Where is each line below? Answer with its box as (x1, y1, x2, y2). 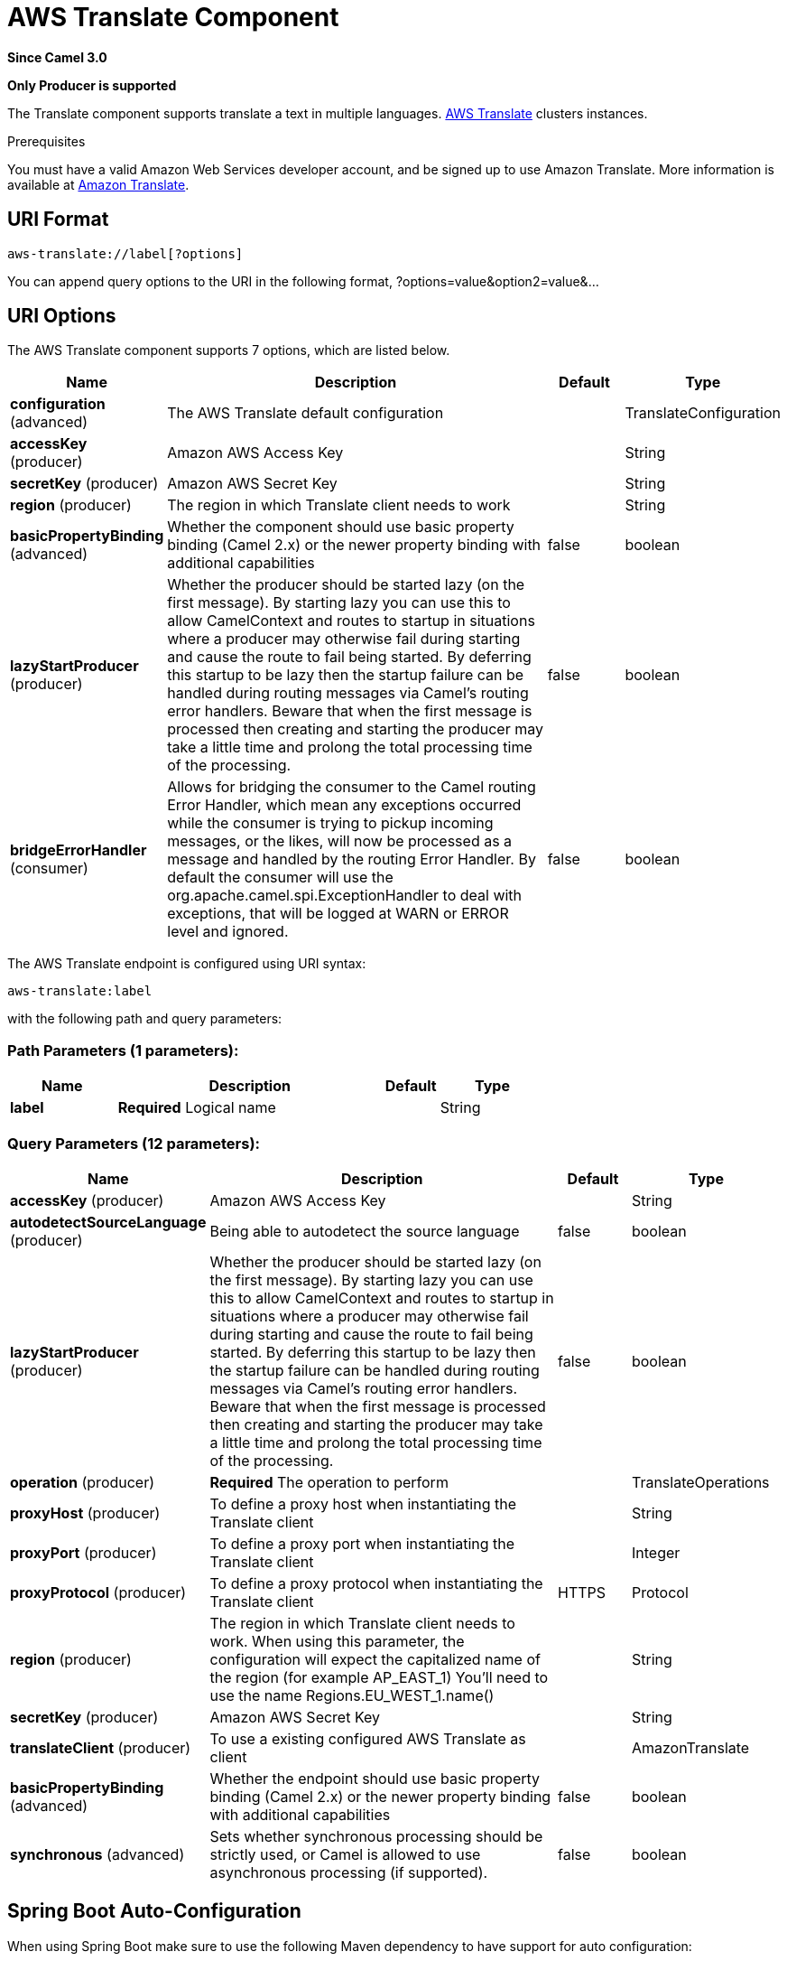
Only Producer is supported (7, 77, 177, 93)
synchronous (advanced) (10, 1844, 185, 1863)
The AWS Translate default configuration (167, 404, 444, 423)
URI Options (7, 304, 116, 328)
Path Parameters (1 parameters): (7, 1041, 239, 1060)
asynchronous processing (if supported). (209, 1863, 488, 1882)
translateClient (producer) (10, 1738, 191, 1757)
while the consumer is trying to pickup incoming (167, 814, 494, 833)
